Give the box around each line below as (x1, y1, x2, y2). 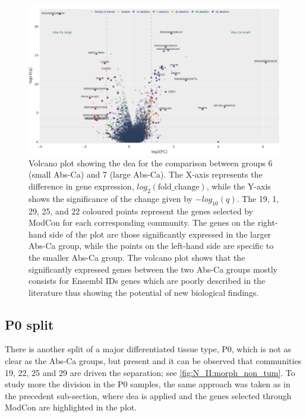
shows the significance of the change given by (29, 192, 193, 204)
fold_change (157, 182, 200, 191)
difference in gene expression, (29, 179, 134, 192)
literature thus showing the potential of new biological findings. (29, 286, 259, 298)
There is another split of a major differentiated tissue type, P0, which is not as (5, 343, 291, 355)
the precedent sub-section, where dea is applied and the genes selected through (5, 389, 292, 402)
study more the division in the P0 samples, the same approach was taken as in (5, 378, 291, 390)
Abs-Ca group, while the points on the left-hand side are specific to (29, 239, 274, 252)
